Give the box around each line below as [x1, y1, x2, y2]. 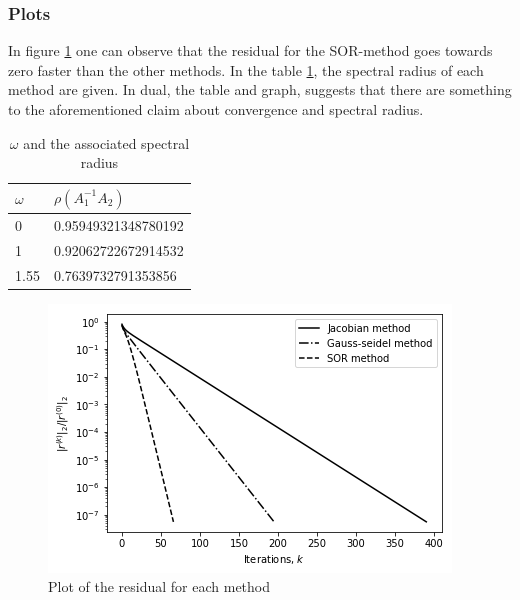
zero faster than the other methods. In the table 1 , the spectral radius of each [8, 59, 484, 80]
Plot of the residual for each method [48, 576, 271, 597]
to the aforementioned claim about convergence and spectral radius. [8, 99, 424, 119]
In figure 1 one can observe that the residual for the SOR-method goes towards [8, 40, 493, 61]
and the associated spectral [23, 132, 190, 153]
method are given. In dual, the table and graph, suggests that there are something [8, 79, 512, 100]
